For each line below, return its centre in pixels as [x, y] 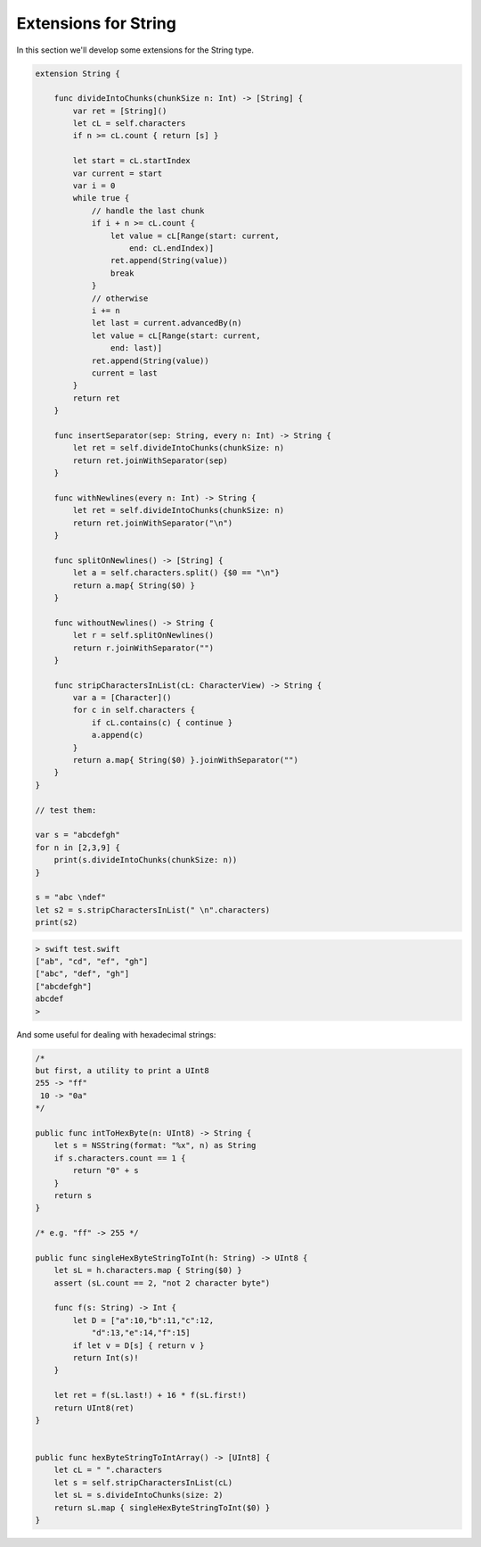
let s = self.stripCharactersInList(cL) [143, 1482]
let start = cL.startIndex [131, 161]
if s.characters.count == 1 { [120, 1158]
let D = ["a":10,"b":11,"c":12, [143, 1320]
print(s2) [57, 922]
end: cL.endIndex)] [171, 248]
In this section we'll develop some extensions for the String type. [135, 50]
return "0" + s [106, 1171]
